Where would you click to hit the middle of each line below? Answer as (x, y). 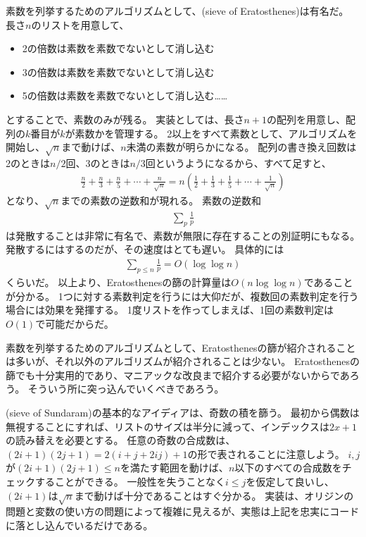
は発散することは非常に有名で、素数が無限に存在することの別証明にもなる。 (183, 235)
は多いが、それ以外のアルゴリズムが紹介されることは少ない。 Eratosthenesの (183, 361)
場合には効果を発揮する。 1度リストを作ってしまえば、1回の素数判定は (170, 310)
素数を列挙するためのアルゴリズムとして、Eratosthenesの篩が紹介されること (181, 347)
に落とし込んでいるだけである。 (80, 525)
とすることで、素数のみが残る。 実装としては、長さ (125, 119)
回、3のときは (98, 162)
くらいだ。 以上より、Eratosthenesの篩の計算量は (119, 282)
